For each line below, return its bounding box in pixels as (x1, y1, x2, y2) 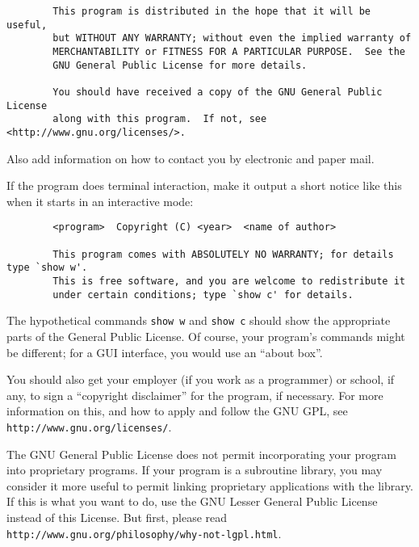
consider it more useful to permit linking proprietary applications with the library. (6, 477, 413, 494)
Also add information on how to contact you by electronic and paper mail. (6, 149, 375, 166)
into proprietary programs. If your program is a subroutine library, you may (6, 461, 383, 478)
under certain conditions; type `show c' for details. (52, 288, 354, 301)
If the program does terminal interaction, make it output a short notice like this (6, 177, 402, 194)
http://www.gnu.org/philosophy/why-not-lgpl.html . (6, 524, 282, 541)
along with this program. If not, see (52, 113, 267, 125)
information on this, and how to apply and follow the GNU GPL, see (6, 402, 348, 419)
